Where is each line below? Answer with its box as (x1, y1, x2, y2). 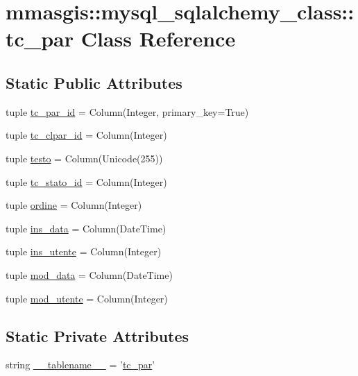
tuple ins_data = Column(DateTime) (6, 221, 167, 235)
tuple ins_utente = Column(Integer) (6, 244, 162, 259)
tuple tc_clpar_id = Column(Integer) (6, 128, 167, 142)
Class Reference (80, 24, 236, 53)
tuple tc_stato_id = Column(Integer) (6, 174, 167, 189)
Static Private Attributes (6, 325, 189, 346)
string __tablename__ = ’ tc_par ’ (6, 357, 155, 372)
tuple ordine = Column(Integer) (6, 198, 142, 212)
